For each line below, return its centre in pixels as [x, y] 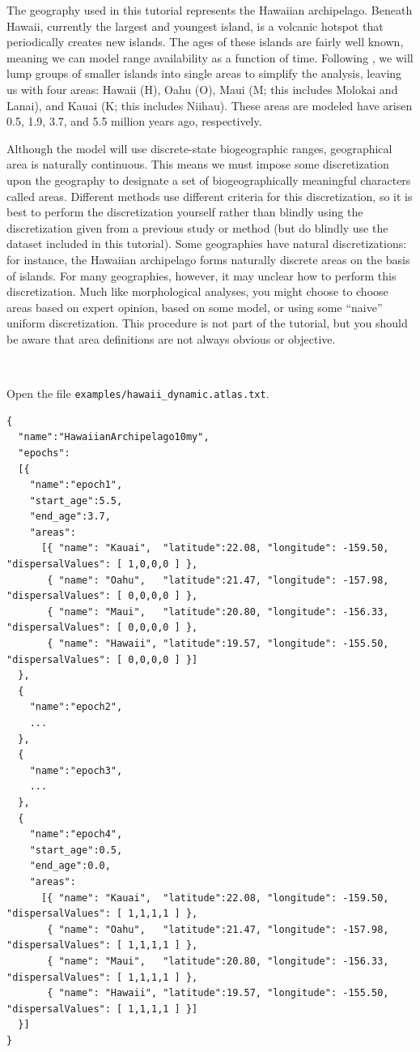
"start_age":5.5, [76, 500]
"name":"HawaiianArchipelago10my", [114, 437]
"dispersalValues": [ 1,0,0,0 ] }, [102, 564]
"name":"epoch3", [76, 770]
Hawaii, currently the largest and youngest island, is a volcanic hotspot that [195, 26]
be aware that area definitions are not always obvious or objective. [171, 338]
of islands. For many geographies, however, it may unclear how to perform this [202, 275]
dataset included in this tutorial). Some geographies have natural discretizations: [207, 244]
